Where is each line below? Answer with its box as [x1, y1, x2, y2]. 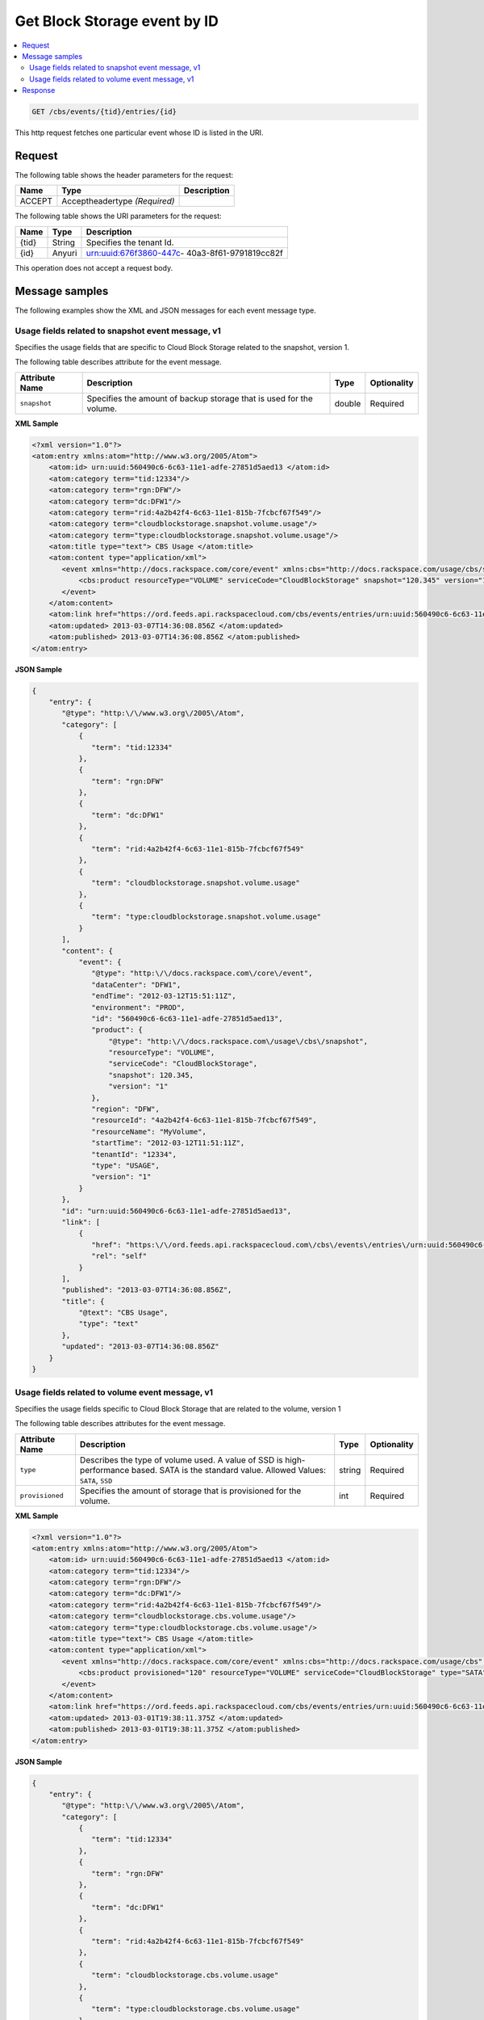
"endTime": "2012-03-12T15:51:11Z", [91, 991, 237, 1001]
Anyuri [52, 247, 77, 259]
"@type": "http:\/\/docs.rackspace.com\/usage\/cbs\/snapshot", [108, 1037, 369, 1046]
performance [79, 1464, 130, 1475]
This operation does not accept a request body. [15, 263, 173, 272]
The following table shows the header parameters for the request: [15, 170, 234, 179]
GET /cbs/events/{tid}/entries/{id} [31, 107, 177, 116]
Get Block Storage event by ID [15, 12, 219, 30]
